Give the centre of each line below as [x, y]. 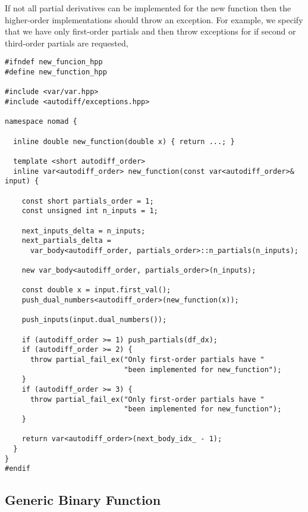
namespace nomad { [41, 122]
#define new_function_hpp [56, 72]
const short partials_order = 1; [88, 201]
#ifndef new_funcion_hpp [54, 62]
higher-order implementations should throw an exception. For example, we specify [154, 19]
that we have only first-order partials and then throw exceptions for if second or [150, 31]
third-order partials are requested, [67, 43]
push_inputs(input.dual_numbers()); [94, 320]
